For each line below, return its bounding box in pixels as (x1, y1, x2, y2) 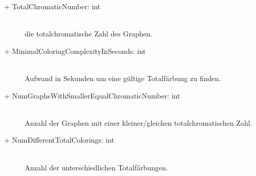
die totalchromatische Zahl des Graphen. (25, 28, 153, 39)
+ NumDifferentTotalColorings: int (4, 134, 115, 145)
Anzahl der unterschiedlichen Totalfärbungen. (25, 162, 168, 172)
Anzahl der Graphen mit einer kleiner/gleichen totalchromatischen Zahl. (25, 117, 252, 128)
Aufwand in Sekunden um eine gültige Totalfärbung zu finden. (25, 72, 221, 83)
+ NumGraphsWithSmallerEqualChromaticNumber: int (4, 90, 180, 101)
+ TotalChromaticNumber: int (4, 1, 101, 11)
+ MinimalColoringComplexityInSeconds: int (4, 45, 146, 56)
